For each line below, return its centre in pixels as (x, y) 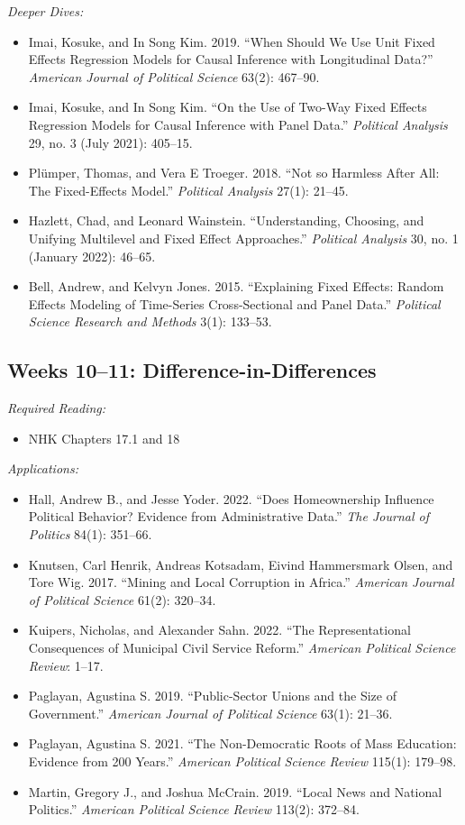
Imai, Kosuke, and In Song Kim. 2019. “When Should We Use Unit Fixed (232, 41)
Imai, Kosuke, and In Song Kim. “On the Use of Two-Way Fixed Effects (228, 107)
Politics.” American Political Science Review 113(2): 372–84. (194, 809)
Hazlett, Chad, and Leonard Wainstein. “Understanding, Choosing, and (226, 220)
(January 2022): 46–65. (92, 256)
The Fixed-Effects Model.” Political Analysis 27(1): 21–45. (188, 190)
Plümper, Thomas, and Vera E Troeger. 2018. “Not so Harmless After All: (234, 173)
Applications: (43, 468)
